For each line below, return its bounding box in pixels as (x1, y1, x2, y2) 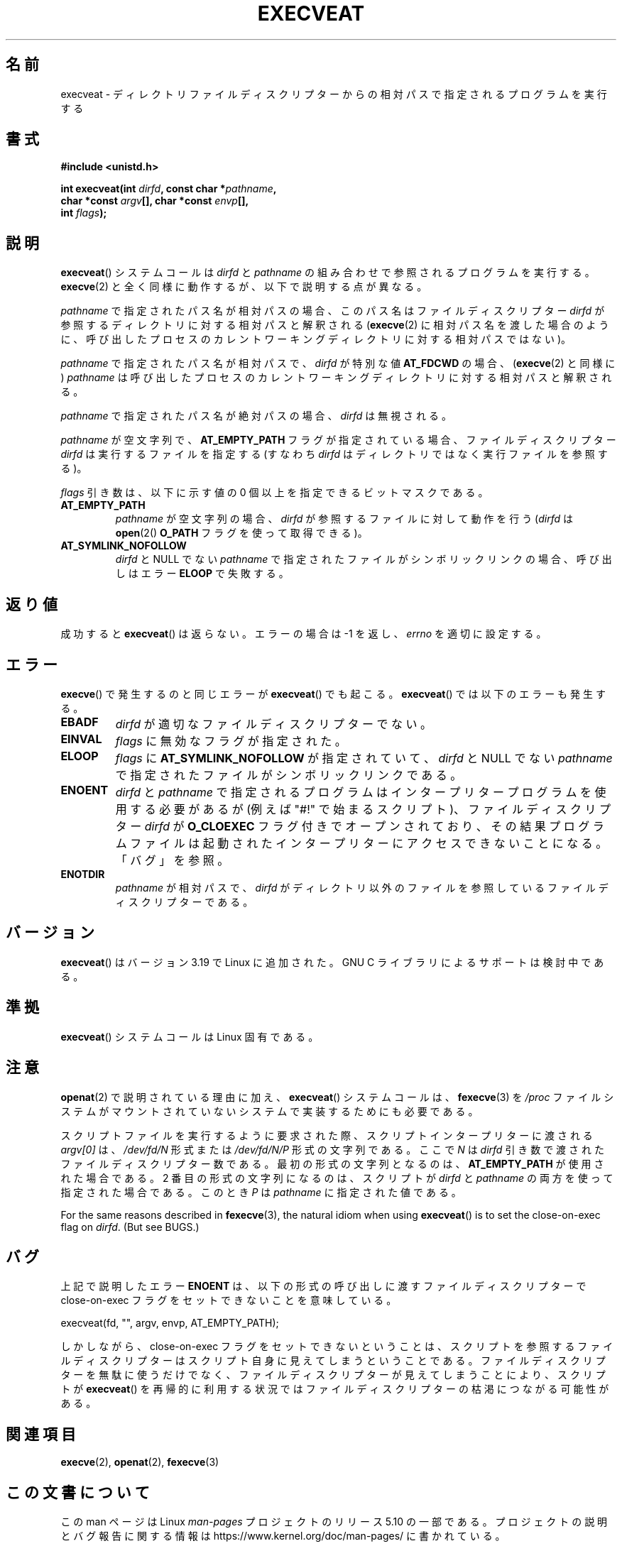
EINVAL (60, 731, 102, 746)
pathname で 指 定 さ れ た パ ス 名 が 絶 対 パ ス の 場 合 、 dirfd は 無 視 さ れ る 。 (60, 410, 452, 422)
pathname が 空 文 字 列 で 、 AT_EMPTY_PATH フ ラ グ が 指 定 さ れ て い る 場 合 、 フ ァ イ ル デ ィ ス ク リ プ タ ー (60, 434, 616, 446)
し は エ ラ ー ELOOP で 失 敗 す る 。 (115, 567, 289, 580)
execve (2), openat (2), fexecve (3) (60, 1456, 219, 1469)
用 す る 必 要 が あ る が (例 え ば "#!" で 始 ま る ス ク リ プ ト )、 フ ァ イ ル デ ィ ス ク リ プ (115, 801, 611, 816)
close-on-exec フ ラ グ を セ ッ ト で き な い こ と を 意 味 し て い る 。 (60, 1294, 397, 1307)
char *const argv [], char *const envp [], (60, 194, 249, 207)
